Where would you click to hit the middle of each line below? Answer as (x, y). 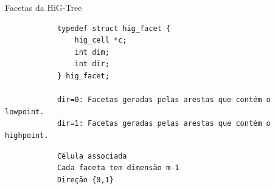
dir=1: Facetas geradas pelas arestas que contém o (164, 124)
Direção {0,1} (85, 180)
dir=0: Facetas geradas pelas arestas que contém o (164, 100)
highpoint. (27, 135)
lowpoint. (25, 112)
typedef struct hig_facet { (114, 28)
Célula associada (92, 156)
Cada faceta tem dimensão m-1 (118, 168)
